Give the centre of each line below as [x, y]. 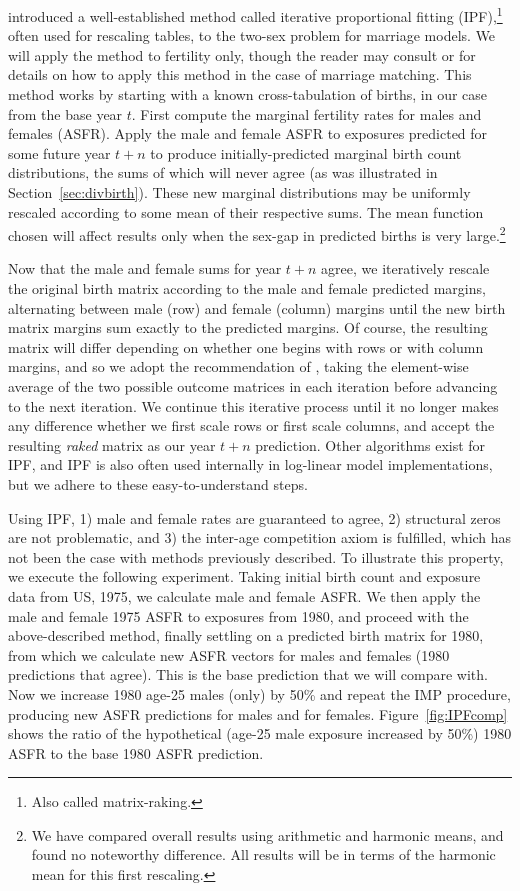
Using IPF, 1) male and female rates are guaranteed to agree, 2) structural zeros [254, 517]
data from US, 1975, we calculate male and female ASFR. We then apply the [244, 595]
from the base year [65, 113]
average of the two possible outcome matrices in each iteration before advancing [253, 386]
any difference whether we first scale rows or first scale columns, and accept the [251, 425]
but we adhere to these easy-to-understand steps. [158, 483]
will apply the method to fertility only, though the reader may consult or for [242, 54]
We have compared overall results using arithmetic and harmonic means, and [267, 834]
